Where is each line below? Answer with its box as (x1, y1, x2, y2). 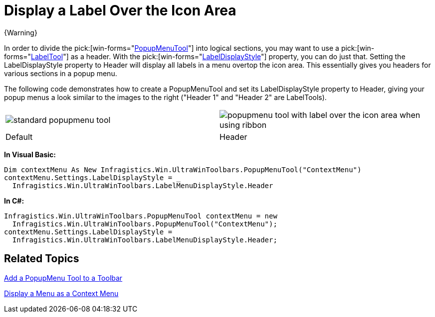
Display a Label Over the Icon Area (4, 2, 236, 19)
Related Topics (4, 252, 79, 265)
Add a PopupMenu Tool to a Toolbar (4, 273, 123, 282)
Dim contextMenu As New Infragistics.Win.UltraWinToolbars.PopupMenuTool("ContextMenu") (4, 165, 362, 174)
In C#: (4, 196, 24, 205)
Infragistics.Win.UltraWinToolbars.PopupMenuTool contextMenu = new (4, 211, 277, 220)
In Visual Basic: (4, 150, 56, 159)
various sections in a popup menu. (4, 69, 117, 78)
